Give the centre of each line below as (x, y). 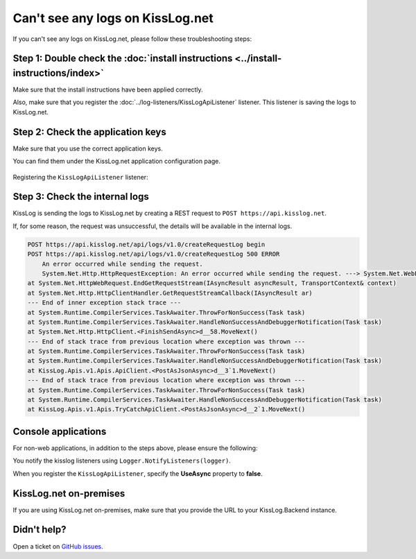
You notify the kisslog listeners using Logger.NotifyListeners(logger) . (122, 461)
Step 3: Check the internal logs (81, 197)
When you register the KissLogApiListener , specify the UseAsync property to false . (138, 473)
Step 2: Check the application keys (89, 132)
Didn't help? (40, 530)
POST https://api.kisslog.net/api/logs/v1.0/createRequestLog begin (146, 244)
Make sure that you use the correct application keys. (88, 148)
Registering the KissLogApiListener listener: (80, 177)
